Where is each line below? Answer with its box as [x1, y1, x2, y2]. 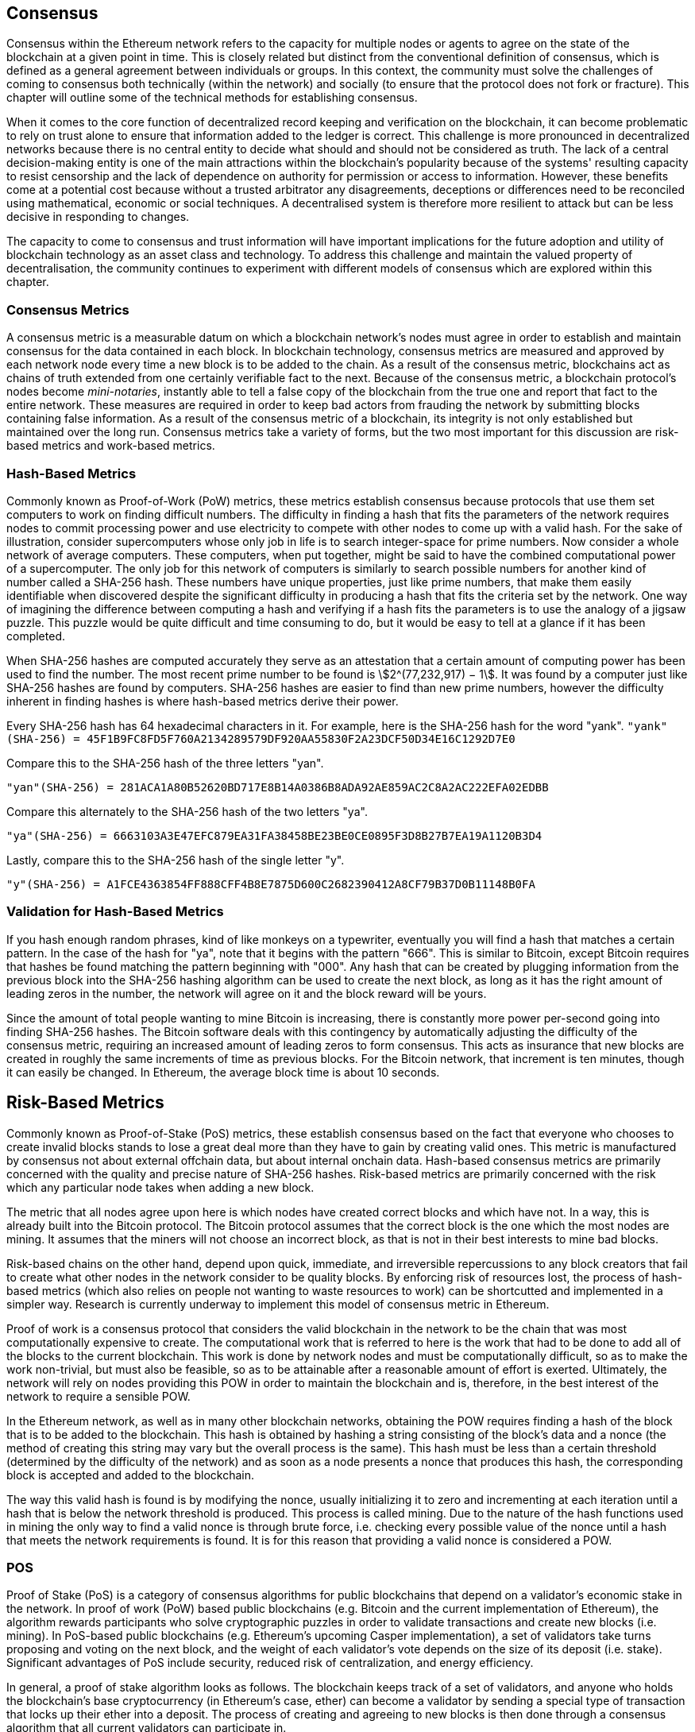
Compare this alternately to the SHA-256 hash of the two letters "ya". [6, 804, 368, 818]
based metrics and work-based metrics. [6, 439, 215, 453]
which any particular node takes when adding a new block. [6, 1180, 315, 1194]
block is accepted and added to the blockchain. [6, 1467, 255, 1482]
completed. [6, 628, 65, 643]
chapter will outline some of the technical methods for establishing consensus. [6, 91, 418, 105]
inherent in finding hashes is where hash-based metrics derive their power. [6, 694, 399, 708]
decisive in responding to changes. [6, 210, 190, 224]
